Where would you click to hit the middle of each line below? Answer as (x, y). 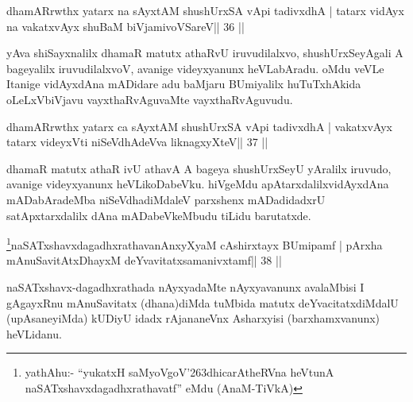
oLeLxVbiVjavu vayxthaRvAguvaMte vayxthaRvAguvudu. (150, 99)
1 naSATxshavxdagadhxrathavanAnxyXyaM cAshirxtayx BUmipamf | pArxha (195, 244)
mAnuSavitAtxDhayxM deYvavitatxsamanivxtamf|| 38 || (144, 260)
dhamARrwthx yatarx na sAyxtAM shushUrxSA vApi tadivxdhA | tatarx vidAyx (205, 10)
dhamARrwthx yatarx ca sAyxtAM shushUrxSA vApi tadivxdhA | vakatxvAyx (199, 126)
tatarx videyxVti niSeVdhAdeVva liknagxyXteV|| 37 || (137, 142)
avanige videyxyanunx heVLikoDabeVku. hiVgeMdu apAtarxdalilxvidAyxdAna (198, 184)
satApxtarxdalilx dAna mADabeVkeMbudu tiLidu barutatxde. (159, 215)
